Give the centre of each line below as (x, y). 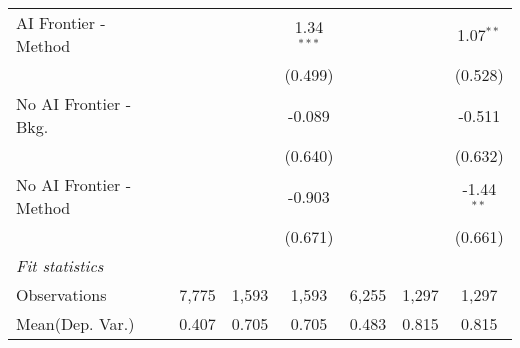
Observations (61, 294)
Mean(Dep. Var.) (75, 323)
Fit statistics (60, 265)
